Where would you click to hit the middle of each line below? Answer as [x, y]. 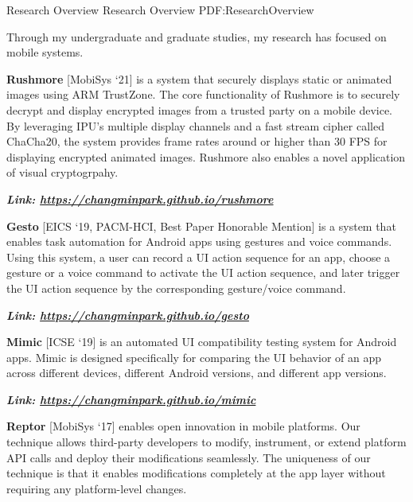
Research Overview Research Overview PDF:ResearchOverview [160, 10]
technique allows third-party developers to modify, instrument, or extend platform [206, 442]
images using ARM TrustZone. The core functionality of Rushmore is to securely [203, 94]
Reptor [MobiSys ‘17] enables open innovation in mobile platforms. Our [183, 426]
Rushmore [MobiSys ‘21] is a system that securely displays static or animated [199, 78]
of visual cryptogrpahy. [62, 172]
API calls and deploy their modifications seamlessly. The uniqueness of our [189, 457]
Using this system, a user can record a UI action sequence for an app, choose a [199, 257]
